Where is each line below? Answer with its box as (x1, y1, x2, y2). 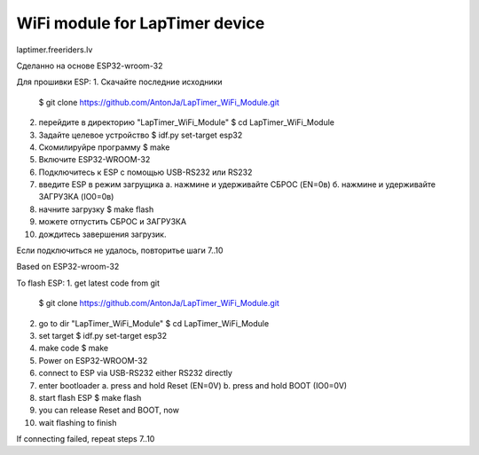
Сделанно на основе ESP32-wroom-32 (16, 60, 163, 71)
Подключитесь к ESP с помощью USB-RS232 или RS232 (38, 167, 253, 177)
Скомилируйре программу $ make (38, 142, 170, 153)
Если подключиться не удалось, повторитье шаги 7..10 (16, 245, 224, 256)
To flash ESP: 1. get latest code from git (16, 278, 160, 288)
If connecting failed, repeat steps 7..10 (16, 434, 155, 444)
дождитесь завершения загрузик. (38, 229, 167, 239)
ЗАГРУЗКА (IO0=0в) (38, 192, 114, 202)
